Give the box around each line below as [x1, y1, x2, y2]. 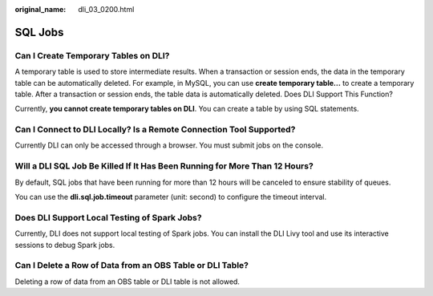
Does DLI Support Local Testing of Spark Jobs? [14, 212, 202, 223]
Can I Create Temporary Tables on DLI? [14, 50, 170, 61]
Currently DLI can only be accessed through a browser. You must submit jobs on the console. [14, 140, 324, 150]
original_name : [14, 5, 67, 14]
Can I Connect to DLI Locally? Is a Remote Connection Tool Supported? [14, 124, 296, 136]
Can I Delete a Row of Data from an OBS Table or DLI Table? [14, 260, 249, 271]
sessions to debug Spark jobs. [14, 240, 115, 249]
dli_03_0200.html [78, 5, 135, 14]
